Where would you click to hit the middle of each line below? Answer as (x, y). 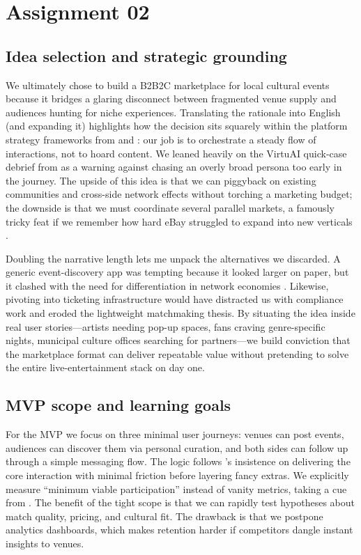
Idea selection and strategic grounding (146, 55)
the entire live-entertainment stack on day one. (105, 367)
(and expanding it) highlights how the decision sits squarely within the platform (177, 126)
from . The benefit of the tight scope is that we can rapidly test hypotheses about (180, 502)
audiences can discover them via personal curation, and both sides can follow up (177, 447)
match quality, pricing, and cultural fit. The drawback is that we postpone (164, 516)
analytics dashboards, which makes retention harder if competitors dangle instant (179, 530)
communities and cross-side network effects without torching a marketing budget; (179, 194)
